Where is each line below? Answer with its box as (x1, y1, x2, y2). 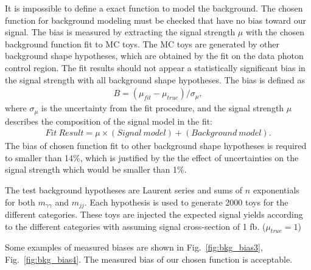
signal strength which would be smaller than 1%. (5, 163, 187, 176)
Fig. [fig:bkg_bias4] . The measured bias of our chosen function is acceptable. (5, 253, 293, 266)
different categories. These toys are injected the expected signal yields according (5, 208, 303, 221)
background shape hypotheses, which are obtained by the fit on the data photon (5, 49, 304, 62)
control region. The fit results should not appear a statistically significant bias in (5, 61, 306, 74)
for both (5, 195, 35, 208)
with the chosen (245, 26, 305, 38)
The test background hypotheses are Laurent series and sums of (5, 184, 243, 196)
